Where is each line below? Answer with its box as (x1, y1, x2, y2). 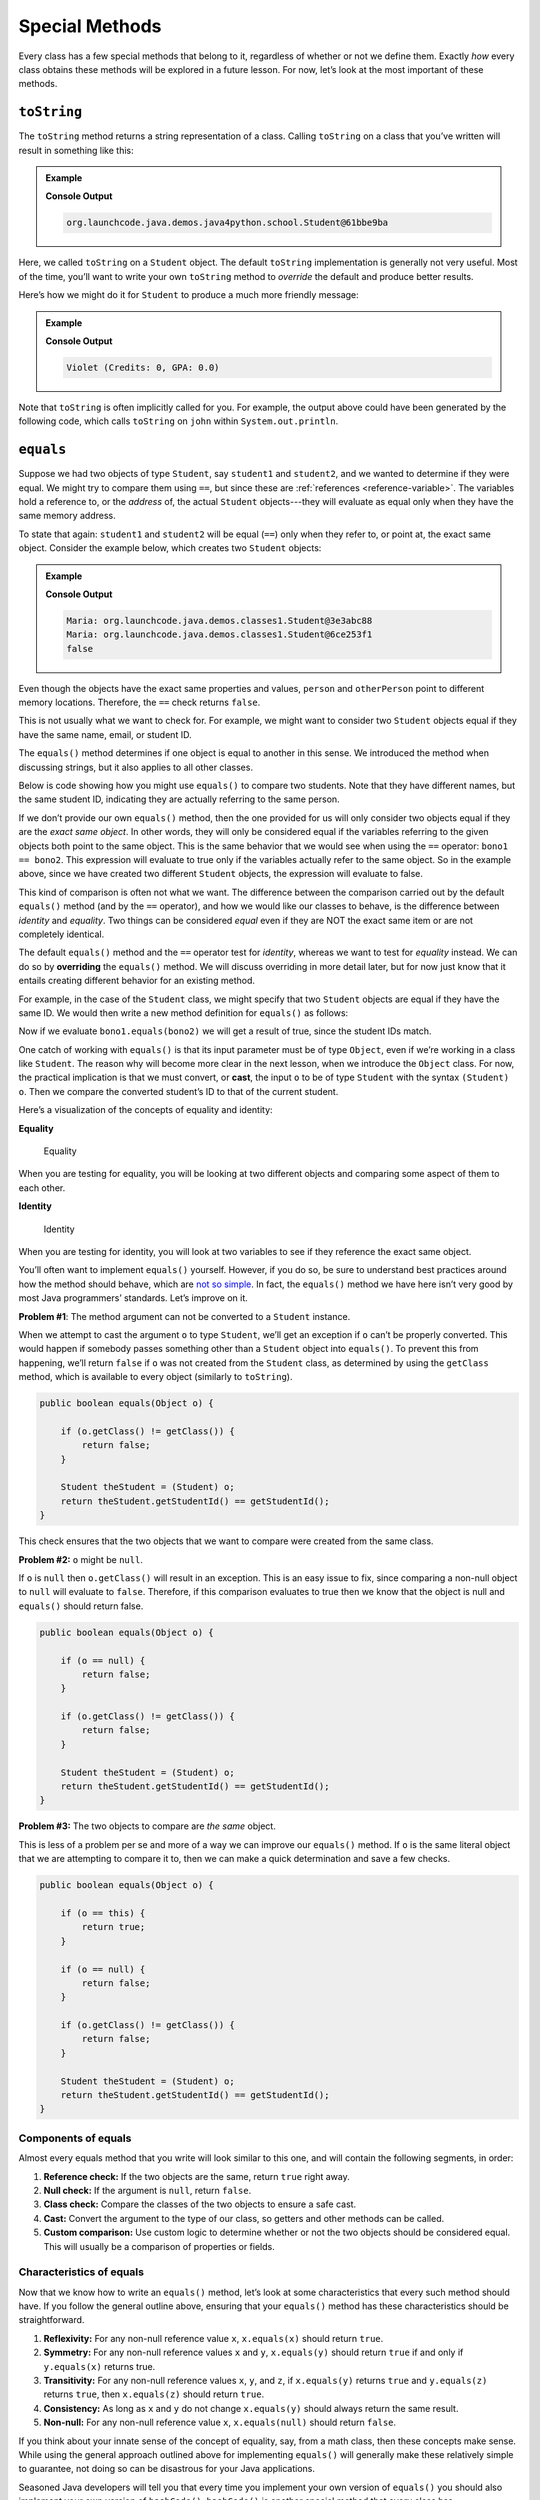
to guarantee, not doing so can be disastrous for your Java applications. (18, 2463, 315, 2475)
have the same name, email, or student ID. (18, 728, 192, 740)
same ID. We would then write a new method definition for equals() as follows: (18, 1006, 349, 1019)
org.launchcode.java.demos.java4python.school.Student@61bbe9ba (66, 217, 389, 229)
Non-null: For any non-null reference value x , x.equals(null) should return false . (43, 2416, 397, 2429)
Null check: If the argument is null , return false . (43, 2184, 252, 2196)
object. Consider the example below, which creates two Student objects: (18, 542, 322, 554)
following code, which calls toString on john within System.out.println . (18, 415, 339, 427)
